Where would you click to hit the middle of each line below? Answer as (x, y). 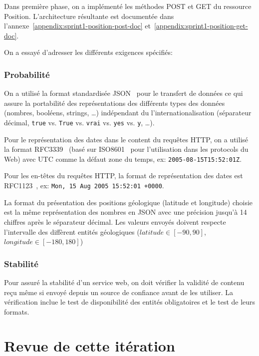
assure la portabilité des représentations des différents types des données (115, 103)
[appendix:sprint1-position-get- (201, 26)
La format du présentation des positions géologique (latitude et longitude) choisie (129, 202)
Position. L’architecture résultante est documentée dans (89, 16)
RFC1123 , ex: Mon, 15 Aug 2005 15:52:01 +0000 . (84, 185)
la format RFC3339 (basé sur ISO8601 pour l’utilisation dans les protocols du (126, 149)
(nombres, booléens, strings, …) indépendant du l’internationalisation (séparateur (128, 113)
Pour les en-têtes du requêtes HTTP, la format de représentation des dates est (124, 176)
